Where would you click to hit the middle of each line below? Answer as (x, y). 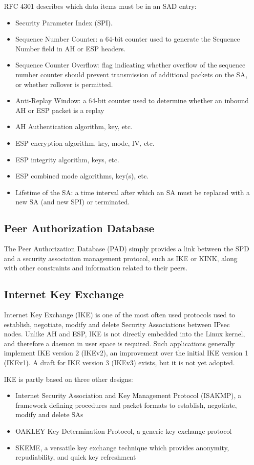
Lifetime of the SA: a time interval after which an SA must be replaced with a (133, 192)
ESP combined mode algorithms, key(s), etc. (82, 176)
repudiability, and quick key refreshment (76, 457)
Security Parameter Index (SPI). (64, 22)
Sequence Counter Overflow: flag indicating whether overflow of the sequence (130, 65)
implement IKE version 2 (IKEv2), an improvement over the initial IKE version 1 (126, 353)
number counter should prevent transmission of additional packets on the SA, (131, 74)
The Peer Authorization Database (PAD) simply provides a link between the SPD (127, 249)
